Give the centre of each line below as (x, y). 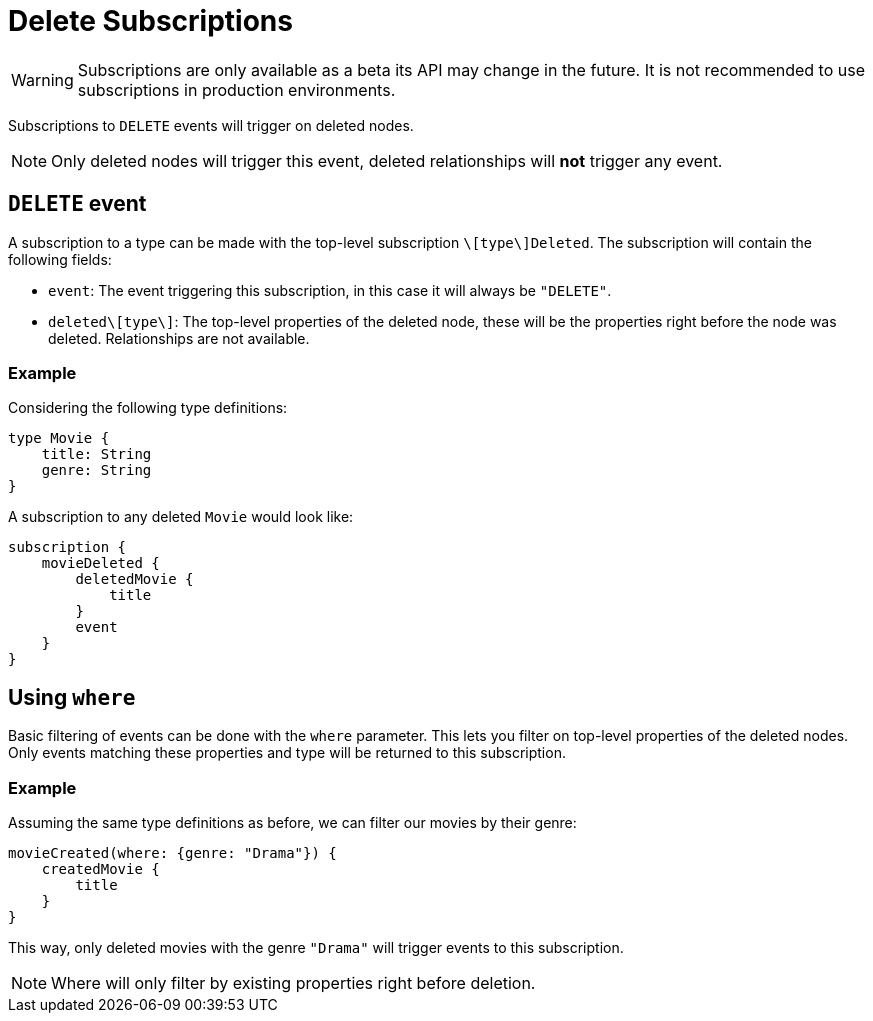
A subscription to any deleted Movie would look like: (181, 517)
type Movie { (59, 438)
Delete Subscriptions (150, 21)
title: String (96, 454)
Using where (72, 697)
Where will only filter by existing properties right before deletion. (293, 982)
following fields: (60, 259)
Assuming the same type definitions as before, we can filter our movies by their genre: (292, 822)
